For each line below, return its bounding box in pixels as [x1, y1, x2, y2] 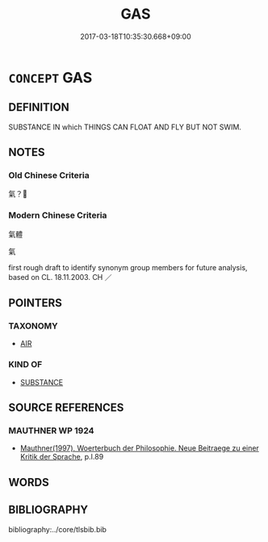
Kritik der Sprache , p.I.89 [19, 452, 104, 462]
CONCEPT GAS [8, 68, 93, 87]
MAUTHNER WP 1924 [8, 426, 94, 437]
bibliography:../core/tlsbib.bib [8, 524, 107, 534]
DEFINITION [8, 100, 70, 114]
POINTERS [8, 296, 63, 310]
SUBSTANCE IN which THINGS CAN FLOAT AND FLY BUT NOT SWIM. [8, 122, 242, 132]
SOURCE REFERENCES [8, 401, 124, 415]
